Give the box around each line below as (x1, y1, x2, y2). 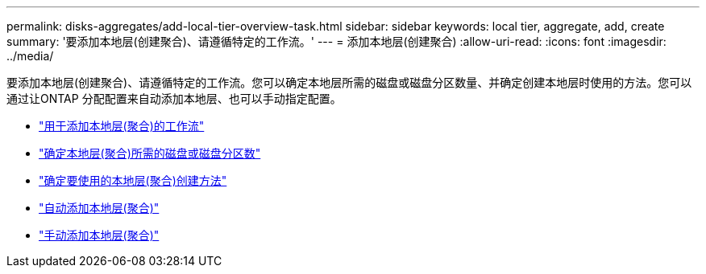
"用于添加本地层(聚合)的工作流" (39, 119, 205, 133)
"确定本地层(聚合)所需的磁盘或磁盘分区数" (39, 146, 261, 160)
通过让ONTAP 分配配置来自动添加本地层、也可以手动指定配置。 (6, 92, 342, 105)
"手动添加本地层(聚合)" (39, 228, 160, 242)
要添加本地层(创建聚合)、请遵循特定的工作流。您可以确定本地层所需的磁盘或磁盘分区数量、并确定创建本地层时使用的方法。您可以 (6, 76, 692, 89)
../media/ (6, 49, 54, 63)
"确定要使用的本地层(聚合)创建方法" (39, 174, 227, 187)
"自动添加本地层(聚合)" (39, 201, 160, 215)
